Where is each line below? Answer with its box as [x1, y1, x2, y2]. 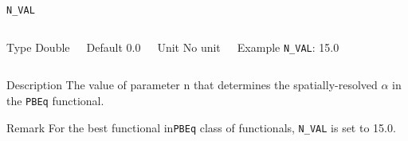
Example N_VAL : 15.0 [237, 38, 339, 55]
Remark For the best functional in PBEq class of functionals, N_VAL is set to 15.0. [6, 119, 396, 135]
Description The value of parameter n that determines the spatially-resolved [6, 76, 378, 93]
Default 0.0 [86, 38, 141, 55]
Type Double [6, 38, 70, 55]
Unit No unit [157, 38, 221, 55]
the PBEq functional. [6, 92, 104, 108]
